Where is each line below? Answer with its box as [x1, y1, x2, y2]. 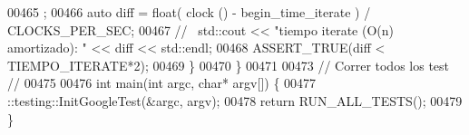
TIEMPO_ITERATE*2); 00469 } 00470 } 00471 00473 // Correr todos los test [7, 55, 450, 74]
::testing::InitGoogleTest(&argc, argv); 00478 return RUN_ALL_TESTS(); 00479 [7, 91, 463, 110]
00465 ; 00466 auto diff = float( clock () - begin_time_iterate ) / [7, 3, 371, 21]
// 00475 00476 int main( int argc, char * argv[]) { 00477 [7, 73, 317, 92]
